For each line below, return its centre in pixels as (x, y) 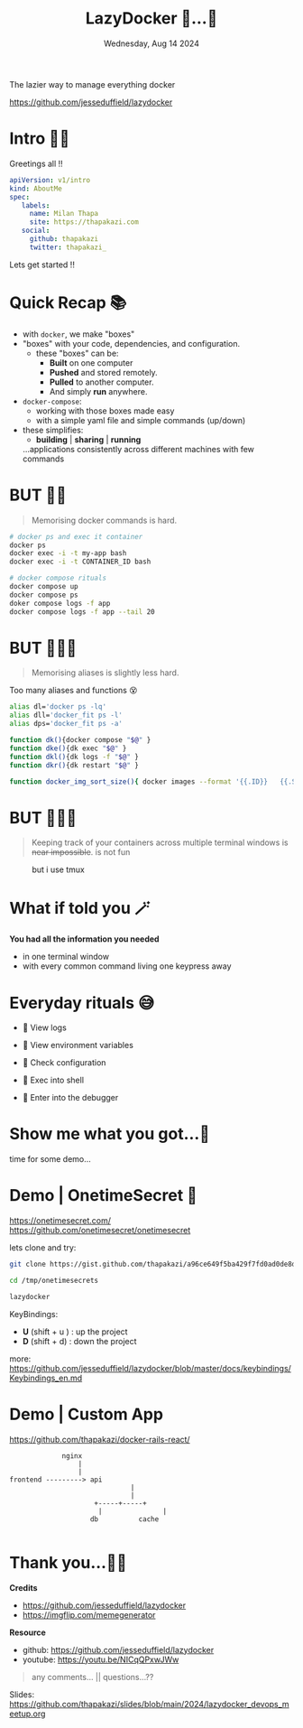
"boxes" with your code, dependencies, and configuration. (131, 343)
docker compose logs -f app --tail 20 (82, 612)
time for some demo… (50, 1159)
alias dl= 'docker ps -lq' (58, 707)
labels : (36, 205)
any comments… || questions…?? (92, 1677)
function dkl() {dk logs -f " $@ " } (74, 757)
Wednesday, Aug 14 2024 (151, 43)
